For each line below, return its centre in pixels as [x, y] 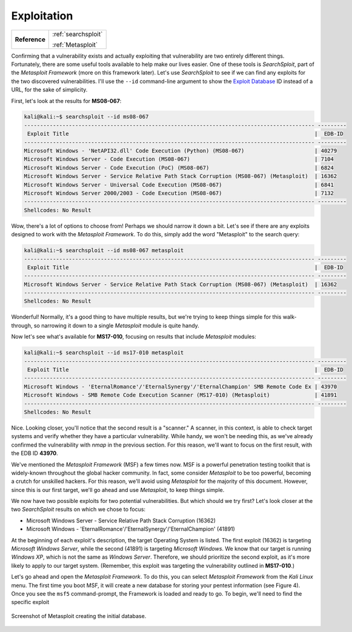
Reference [30, 39]
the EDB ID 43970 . [35, 453]
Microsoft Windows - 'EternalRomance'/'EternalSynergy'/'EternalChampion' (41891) [131, 529]
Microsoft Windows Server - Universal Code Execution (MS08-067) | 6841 [179, 185]
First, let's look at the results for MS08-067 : [66, 101]
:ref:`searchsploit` [78, 34]
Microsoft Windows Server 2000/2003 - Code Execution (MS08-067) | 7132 [179, 193]
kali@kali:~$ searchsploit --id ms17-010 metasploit [104, 353]
